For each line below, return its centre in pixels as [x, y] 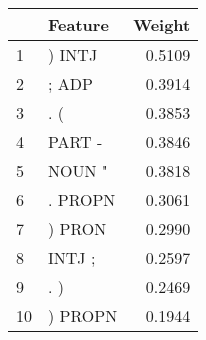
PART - [75, 141]
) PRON [77, 228]
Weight [162, 24]
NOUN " [78, 170]
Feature [78, 24]
